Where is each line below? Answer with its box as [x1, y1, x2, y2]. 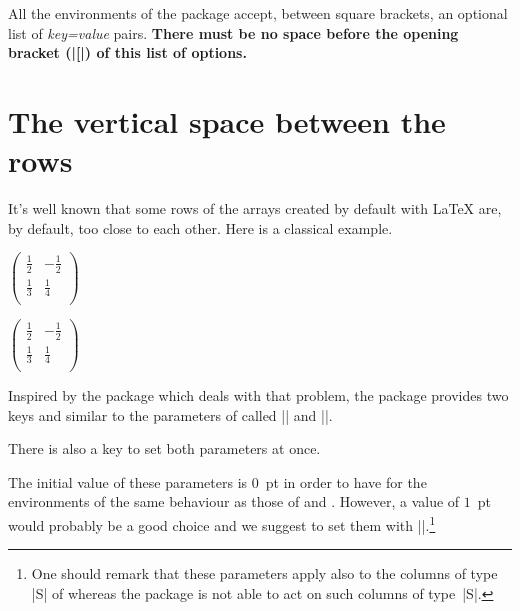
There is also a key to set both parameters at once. [8, 438, 321, 459]
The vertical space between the [8, 100, 446, 141]
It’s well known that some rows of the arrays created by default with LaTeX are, [8, 198, 502, 219]
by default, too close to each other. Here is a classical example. [8, 217, 393, 238]
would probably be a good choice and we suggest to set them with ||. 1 [8, 511, 436, 535]
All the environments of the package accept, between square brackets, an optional [8, 3, 508, 23]
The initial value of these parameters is [8, 471, 248, 492]
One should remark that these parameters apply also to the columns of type [31, 563, 498, 584]
